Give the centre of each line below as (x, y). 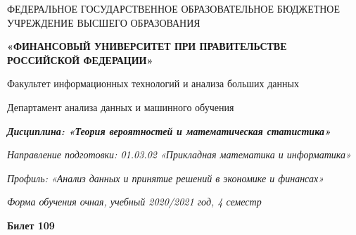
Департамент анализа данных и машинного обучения (121, 107)
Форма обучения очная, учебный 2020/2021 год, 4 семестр (134, 202)
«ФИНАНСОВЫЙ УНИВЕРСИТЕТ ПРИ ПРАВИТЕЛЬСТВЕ (147, 46)
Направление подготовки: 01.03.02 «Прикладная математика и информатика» (179, 154)
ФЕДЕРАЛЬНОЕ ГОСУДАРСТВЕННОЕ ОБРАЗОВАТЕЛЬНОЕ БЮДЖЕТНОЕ (174, 8)
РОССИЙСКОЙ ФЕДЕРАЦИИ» (80, 59)
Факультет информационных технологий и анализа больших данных (153, 83)
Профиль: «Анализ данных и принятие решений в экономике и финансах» (166, 178)
